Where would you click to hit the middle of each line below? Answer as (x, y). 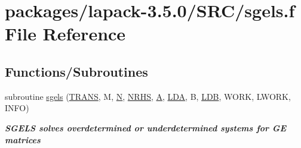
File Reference (65, 34)
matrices (23, 139)
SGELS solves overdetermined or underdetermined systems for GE (146, 127)
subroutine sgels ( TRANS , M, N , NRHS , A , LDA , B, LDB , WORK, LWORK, (148, 96)
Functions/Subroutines (76, 71)
